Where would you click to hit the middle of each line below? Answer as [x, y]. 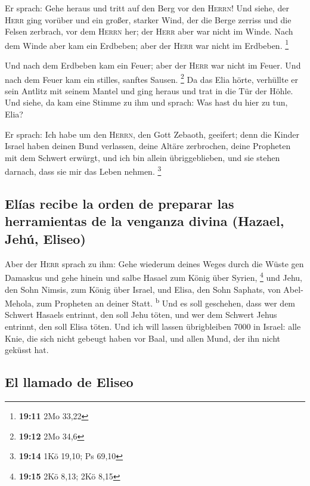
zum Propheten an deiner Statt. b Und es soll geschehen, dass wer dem [166, 302]
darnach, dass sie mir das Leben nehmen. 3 [83, 171]
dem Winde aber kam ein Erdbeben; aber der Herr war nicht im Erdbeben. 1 [147, 44]
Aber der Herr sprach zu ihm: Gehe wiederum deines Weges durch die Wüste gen [154, 263]
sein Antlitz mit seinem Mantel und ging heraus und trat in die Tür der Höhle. [149, 90]
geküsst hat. [27, 350]
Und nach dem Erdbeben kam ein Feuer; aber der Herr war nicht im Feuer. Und [153, 65]
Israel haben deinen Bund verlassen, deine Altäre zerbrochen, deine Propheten [148, 146]
